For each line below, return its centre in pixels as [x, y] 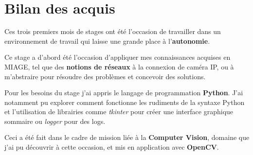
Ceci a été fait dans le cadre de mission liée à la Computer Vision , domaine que [127, 137]
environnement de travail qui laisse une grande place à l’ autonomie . [107, 41]
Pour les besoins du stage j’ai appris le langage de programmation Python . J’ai [124, 93]
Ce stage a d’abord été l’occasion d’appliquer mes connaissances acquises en [117, 57]
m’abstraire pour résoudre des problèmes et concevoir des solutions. [105, 76]
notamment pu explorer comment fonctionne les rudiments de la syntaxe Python [125, 102]
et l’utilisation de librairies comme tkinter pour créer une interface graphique [119, 112]
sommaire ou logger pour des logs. [55, 121]
